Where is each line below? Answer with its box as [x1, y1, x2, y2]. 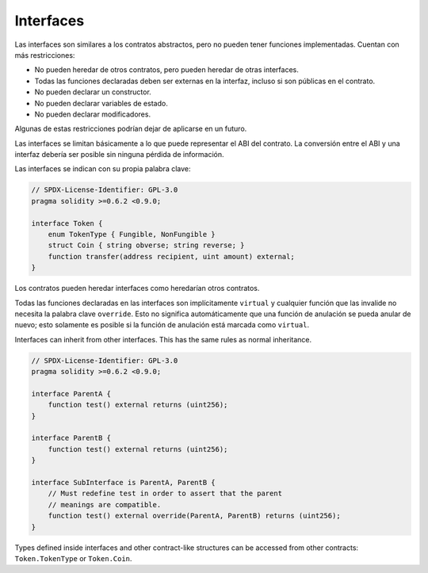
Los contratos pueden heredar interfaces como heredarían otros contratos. [14, 284, 260, 293]
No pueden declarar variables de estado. [34, 98, 168, 108]
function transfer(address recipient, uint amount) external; [48, 252, 295, 261]
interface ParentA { [31, 389, 111, 398]
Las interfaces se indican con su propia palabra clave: [14, 164, 191, 174]
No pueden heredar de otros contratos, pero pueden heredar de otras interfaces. [34, 65, 299, 74]
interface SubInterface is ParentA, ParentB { [31, 478, 216, 487]
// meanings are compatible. [48, 500, 162, 509]
